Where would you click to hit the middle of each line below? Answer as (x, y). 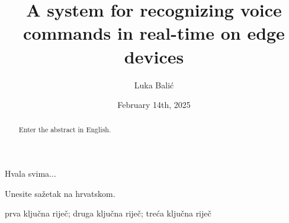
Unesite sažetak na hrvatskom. (60, 193)
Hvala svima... (30, 173)
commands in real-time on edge (154, 33)
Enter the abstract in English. (65, 130)
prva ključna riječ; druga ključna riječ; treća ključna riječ (108, 213)
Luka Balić (154, 85)
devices (154, 56)
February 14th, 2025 (154, 105)
